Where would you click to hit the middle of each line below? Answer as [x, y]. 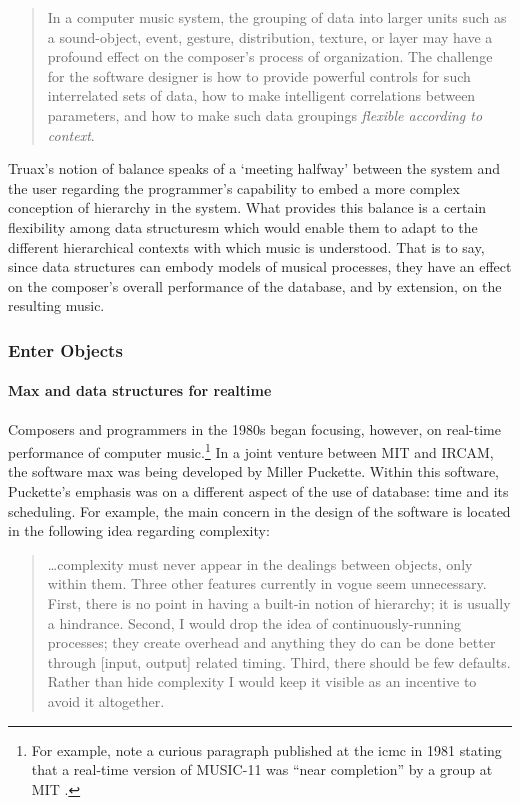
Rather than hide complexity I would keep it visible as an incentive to [262, 681]
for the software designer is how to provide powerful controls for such [259, 75]
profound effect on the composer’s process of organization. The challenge [270, 56]
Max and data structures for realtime [140, 390]
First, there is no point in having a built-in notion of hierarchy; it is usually [279, 602]
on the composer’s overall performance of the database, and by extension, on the [255, 285]
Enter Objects [65, 349]
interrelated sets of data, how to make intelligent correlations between [261, 95]
